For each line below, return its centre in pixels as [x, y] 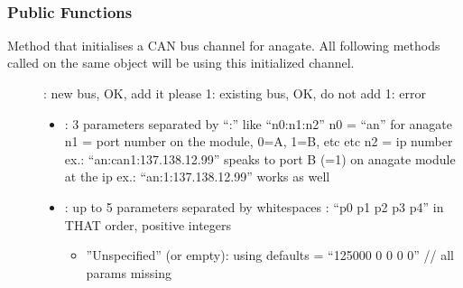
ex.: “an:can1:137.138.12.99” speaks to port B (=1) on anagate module [260, 158]
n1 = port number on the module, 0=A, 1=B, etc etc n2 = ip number [259, 141]
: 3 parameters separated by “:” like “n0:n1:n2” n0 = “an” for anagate [259, 123]
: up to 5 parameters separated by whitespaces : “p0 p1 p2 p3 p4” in [254, 206]
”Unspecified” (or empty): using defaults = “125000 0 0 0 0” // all [270, 255]
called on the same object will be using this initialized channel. [181, 63]
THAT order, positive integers [148, 224]
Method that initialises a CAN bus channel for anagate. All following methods [224, 45]
